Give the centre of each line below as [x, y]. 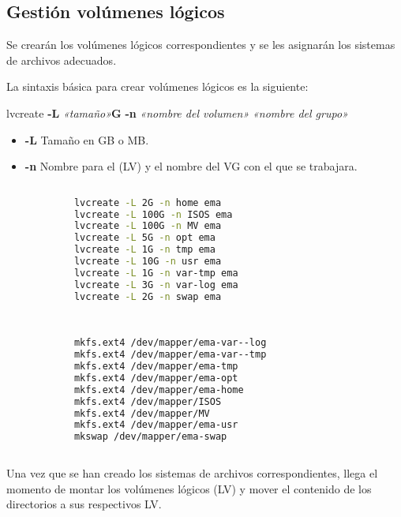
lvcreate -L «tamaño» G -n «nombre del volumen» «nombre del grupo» [177, 112]
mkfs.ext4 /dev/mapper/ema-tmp [156, 367]
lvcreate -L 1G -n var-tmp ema [156, 273]
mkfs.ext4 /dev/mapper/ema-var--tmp [170, 355]
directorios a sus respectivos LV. [84, 504]
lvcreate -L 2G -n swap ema [148, 296]
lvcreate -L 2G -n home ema [148, 202]
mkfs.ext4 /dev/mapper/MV [142, 413]
